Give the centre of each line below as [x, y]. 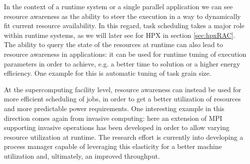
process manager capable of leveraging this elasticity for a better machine [113, 146]
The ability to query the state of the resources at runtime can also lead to [114, 44]
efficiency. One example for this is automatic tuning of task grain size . [108, 73]
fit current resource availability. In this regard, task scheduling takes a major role [124, 25]
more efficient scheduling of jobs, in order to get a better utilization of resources [122, 99]
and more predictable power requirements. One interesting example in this [114, 108]
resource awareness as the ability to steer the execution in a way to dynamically [122, 16]
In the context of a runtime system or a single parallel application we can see [118, 6]
